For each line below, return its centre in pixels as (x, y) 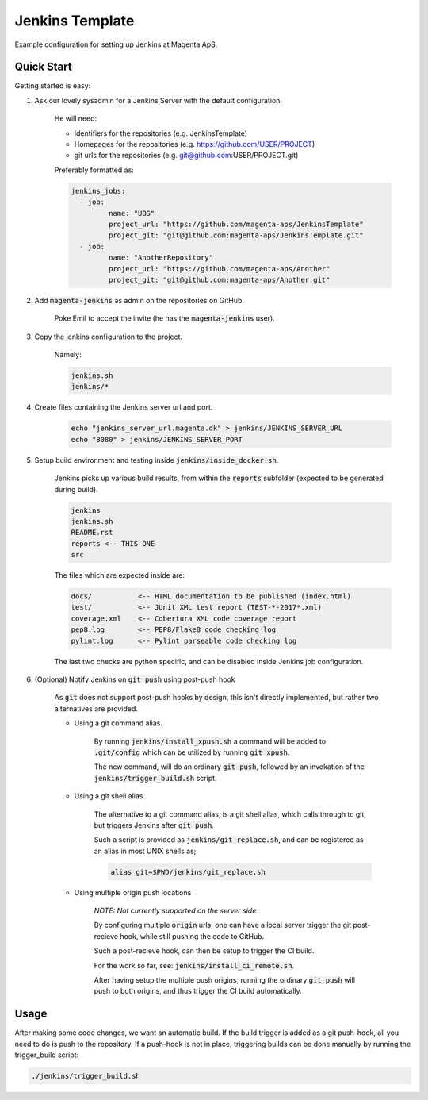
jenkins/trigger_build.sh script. (155, 778)
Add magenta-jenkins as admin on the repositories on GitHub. (139, 300)
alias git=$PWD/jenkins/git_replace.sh (188, 872)
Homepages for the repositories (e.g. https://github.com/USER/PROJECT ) (195, 144)
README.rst (92, 533)
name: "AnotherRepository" (161, 258)
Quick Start (43, 67)
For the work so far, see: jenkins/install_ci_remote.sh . (194, 965)
